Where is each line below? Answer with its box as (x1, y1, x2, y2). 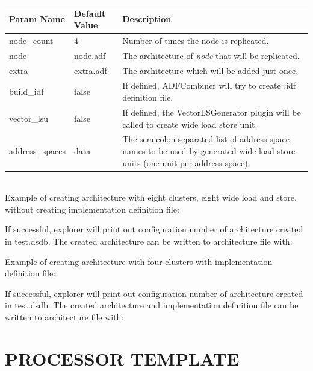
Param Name (9, 13, 65, 25)
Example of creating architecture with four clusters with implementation (5, 255, 273, 267)
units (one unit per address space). (122, 156, 250, 169)
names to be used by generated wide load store (122, 144, 296, 157)
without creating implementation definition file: (5, 202, 179, 215)
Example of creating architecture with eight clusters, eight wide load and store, (5, 191, 297, 204)
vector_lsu (9, 111, 49, 124)
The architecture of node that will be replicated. (122, 49, 300, 61)
